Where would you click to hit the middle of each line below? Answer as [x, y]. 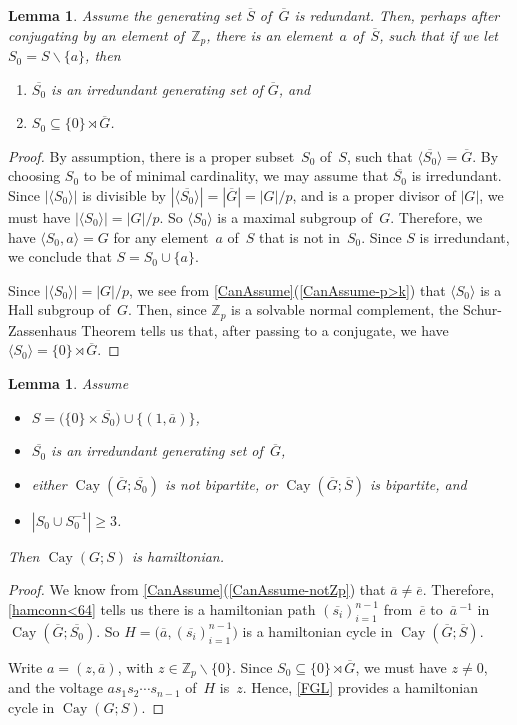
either [49, 483]
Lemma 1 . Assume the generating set [125, 15]
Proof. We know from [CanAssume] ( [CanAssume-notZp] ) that [197, 589]
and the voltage [55, 687]
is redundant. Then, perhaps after [397, 15]
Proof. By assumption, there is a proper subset [151, 155]
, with [135, 666]
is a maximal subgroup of [295, 217]
